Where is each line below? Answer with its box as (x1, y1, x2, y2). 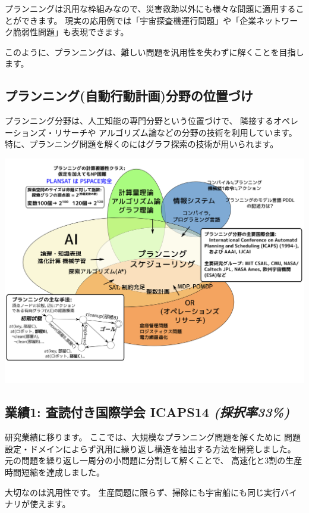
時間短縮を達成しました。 (5, 466, 105, 478)
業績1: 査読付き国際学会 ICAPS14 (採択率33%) (5, 403, 290, 421)
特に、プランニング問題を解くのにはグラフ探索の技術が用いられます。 (5, 138, 279, 150)
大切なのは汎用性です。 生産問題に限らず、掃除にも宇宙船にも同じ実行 (5, 486, 280, 498)
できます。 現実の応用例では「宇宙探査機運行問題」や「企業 (21, 14, 257, 26)
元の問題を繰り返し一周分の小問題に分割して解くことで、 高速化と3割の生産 (5, 454, 302, 467)
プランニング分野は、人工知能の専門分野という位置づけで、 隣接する (5, 114, 274, 127)
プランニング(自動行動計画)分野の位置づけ (5, 86, 253, 105)
